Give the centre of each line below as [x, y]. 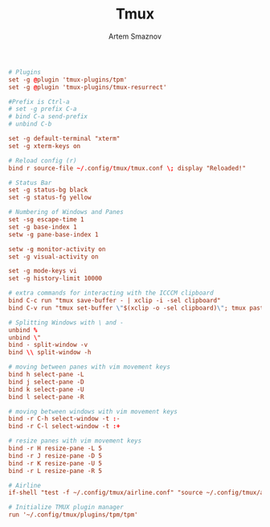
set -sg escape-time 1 [46, 220]
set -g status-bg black [48, 190]
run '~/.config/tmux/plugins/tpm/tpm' [73, 515]
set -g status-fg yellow [50, 198]
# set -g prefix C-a [43, 109]
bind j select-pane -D [46, 382]
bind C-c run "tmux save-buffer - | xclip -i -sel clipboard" [115, 301]
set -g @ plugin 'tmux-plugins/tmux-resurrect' [88, 87]
